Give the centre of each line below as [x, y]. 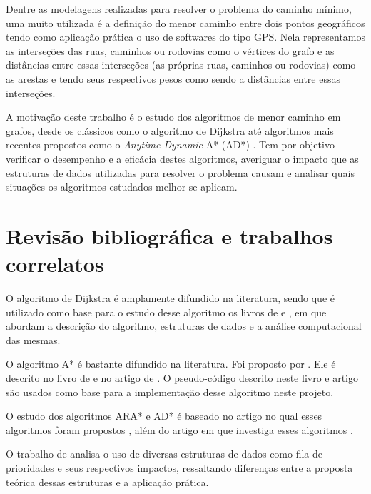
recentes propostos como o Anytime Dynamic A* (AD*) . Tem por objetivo [170, 145]
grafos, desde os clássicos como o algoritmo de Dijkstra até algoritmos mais [170, 130]
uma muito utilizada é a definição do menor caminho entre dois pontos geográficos [185, 22]
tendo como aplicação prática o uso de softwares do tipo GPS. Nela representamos [186, 37]
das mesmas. [33, 339]
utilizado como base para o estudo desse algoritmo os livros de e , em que [166, 312]
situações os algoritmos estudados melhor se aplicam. [122, 187]
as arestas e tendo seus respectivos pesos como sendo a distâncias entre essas [173, 78]
